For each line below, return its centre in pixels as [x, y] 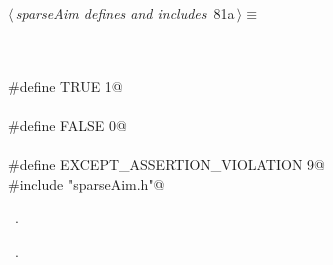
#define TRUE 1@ [65, 85]
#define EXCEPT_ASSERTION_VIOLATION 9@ [166, 164]
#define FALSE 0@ [67, 124]
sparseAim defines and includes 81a [125, 13]
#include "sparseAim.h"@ [86, 183]
